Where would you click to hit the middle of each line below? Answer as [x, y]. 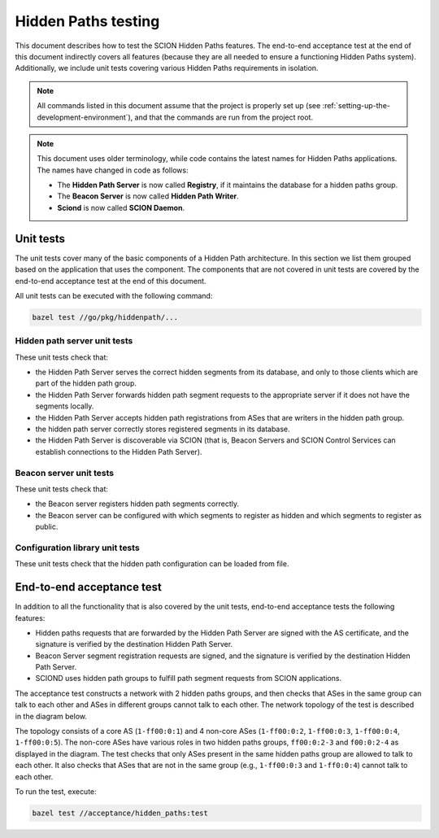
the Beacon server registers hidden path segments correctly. [137, 504]
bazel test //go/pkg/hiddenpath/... [105, 317]
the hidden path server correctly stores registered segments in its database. [163, 429]
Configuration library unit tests [77, 548]
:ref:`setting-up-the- [356, 106]
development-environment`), [85, 117]
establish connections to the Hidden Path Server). [119, 452]
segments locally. [65, 406]
